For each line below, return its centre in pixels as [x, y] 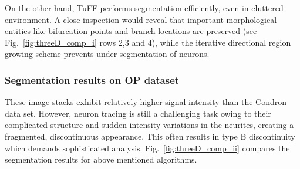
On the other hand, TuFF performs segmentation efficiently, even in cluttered [144, 8]
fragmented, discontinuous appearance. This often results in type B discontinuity [150, 136]
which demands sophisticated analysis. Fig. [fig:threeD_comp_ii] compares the [147, 148]
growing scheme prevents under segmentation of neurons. [107, 54]
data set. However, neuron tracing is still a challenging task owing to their [138, 113]
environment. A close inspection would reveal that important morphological [141, 19]
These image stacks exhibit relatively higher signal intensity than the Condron [146, 102]
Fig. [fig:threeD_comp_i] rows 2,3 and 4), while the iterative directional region [148, 42]
